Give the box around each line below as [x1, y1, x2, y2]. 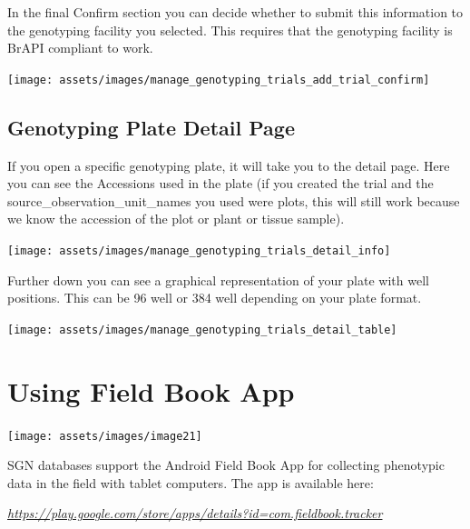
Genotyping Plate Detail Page [7, 113, 295, 141]
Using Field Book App [7, 372, 295, 409]
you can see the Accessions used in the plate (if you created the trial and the [7, 174, 434, 193]
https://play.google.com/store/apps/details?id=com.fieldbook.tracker [7, 504, 383, 523]
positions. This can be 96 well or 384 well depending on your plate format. [7, 288, 422, 307]
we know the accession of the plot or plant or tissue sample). [7, 209, 345, 228]
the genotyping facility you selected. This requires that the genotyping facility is [7, 20, 453, 39]
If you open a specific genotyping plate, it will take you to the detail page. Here [7, 155, 450, 175]
